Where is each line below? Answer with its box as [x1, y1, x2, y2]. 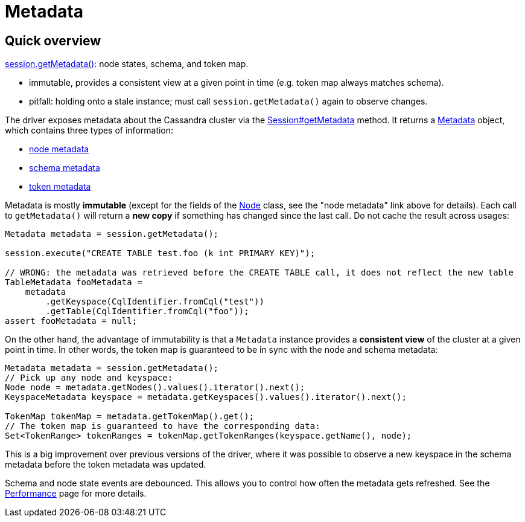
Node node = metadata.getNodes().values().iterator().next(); [5, 382, 305, 393]
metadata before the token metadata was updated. [5, 459, 206, 470]
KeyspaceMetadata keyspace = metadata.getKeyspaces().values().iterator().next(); [5, 392, 407, 402]
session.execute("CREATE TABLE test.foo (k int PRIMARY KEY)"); [5, 248, 316, 259]
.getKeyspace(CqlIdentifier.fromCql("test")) [45, 297, 264, 307]
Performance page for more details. [5, 488, 147, 499]
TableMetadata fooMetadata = [5, 277, 142, 288]
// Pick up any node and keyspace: [5, 373, 173, 383]
